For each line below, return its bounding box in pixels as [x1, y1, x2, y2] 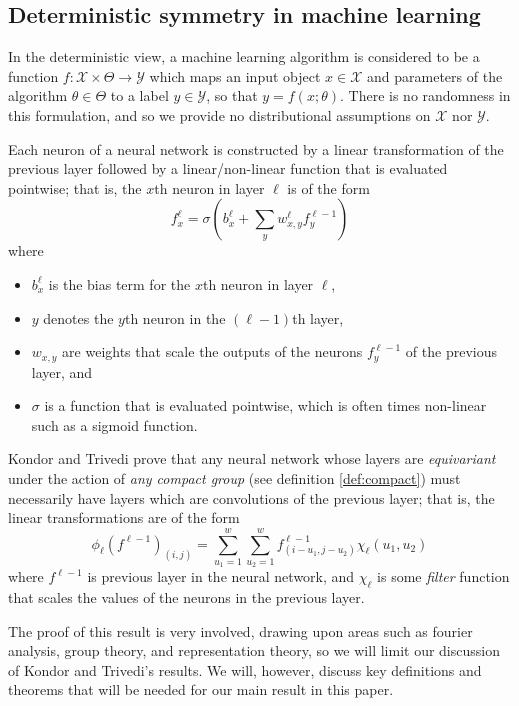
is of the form [287, 177, 370, 198]
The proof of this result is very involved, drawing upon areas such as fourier [8, 620, 473, 641]
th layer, [292, 307, 344, 328]
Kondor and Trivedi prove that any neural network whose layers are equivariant [8, 448, 496, 469]
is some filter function [377, 566, 510, 587]
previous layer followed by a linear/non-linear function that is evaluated [8, 158, 448, 179]
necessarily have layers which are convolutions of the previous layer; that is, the [8, 487, 495, 508]
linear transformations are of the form [8, 507, 240, 528]
